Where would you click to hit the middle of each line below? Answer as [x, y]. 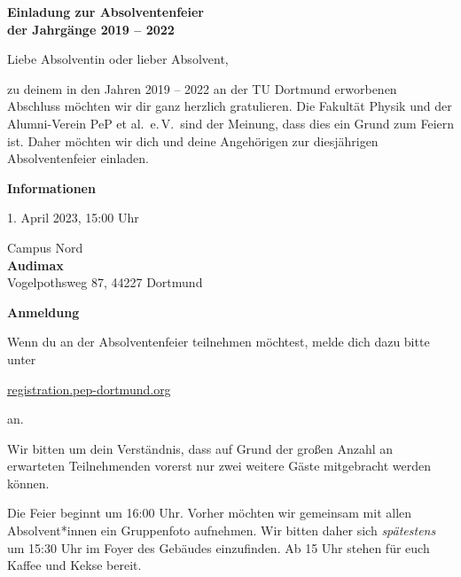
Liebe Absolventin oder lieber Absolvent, [118, 59]
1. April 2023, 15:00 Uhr [73, 218]
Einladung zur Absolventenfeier [105, 12]
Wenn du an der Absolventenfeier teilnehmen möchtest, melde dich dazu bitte [219, 342]
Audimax [35, 265]
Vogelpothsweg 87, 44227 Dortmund [105, 282]
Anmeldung [43, 312]
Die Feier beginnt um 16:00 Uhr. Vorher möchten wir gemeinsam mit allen [210, 513]
